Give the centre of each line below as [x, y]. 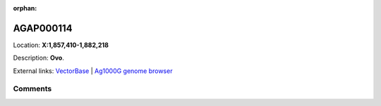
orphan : [25, 8]
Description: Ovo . [39, 58]
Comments [32, 89]
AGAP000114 [43, 28]
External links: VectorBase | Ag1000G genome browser [93, 71]
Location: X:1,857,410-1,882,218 [61, 45]
